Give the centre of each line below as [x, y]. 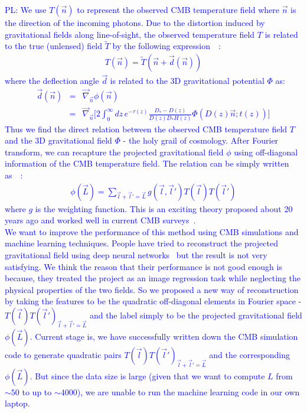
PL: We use [26, 9]
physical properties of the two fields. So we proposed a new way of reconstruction [152, 289]
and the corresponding [249, 354]
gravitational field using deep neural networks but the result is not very [136, 255]
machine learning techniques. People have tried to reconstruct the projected [141, 243]
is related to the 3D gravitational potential [187, 81]
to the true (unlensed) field [54, 46]
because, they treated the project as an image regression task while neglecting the [153, 278]
